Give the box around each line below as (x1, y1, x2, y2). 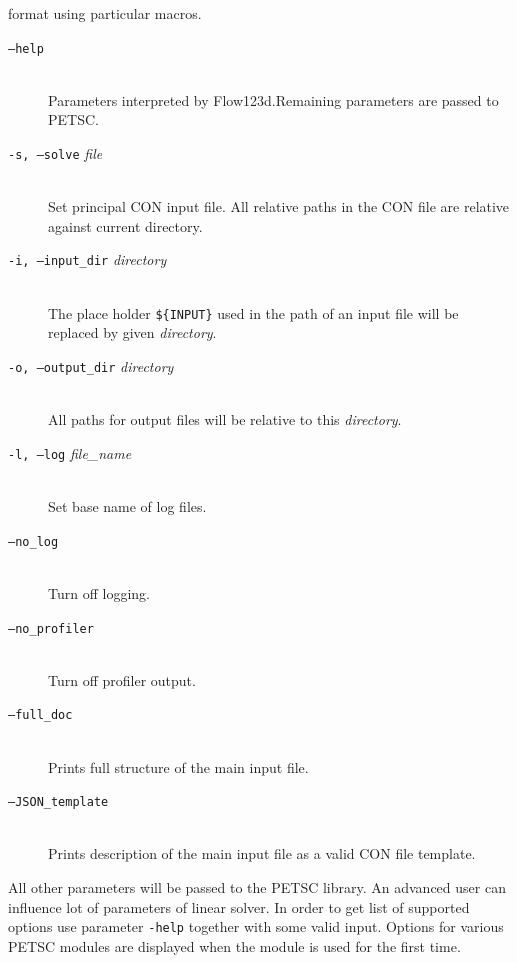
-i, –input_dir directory (8, 249, 167, 270)
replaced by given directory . (48, 322, 217, 343)
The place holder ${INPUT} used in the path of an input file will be (48, 302, 459, 323)
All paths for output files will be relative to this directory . (48, 409, 402, 430)
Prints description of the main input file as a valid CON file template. (48, 843, 476, 864)
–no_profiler (8, 621, 94, 636)
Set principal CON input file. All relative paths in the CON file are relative (48, 196, 510, 217)
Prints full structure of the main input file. (48, 756, 309, 777)
